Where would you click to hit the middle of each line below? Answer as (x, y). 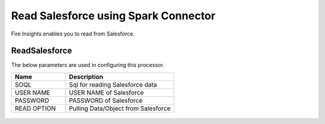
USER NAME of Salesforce (107, 92)
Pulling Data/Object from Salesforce (120, 108)
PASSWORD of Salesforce (106, 101)
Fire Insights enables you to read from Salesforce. (73, 34)
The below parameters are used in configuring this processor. (88, 65)
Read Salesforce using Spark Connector (113, 16)
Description (86, 76)
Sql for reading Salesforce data (113, 84)
